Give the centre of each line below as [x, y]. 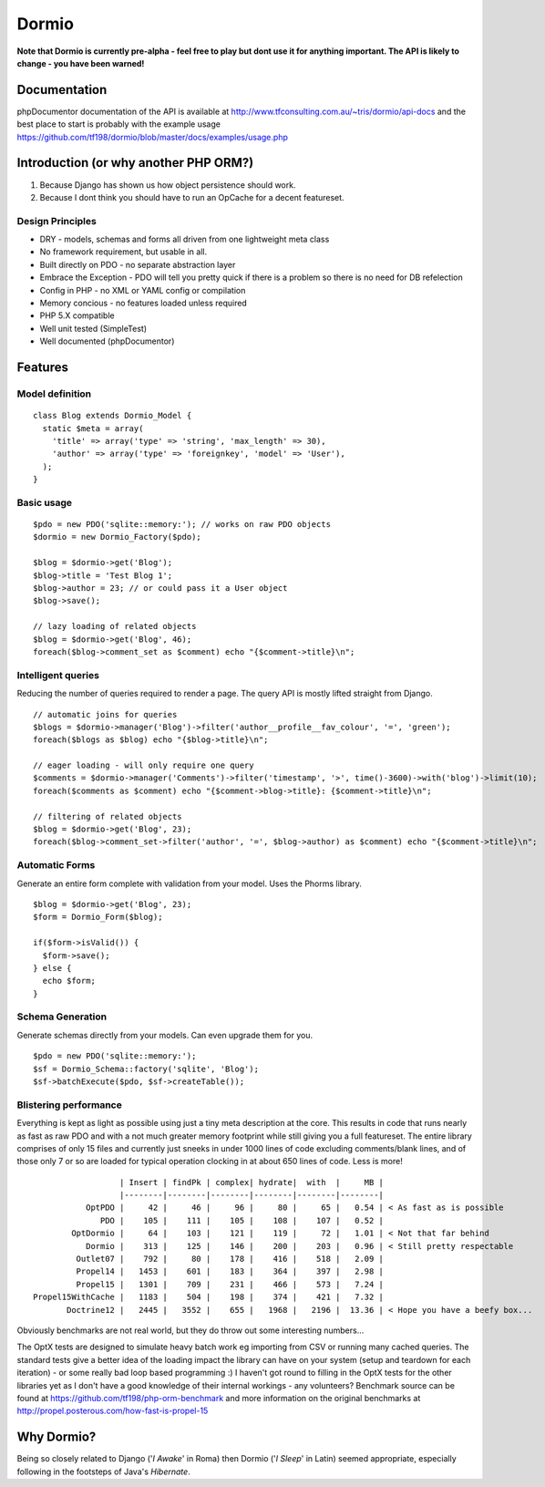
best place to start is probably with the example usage [118, 124]
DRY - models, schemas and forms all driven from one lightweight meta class [185, 239]
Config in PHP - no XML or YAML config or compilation [143, 290]
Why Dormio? [57, 1437]
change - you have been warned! [81, 63]
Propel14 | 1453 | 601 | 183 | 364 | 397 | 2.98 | [230, 1271]
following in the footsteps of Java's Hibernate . [103, 1472]
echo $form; [69, 981]
